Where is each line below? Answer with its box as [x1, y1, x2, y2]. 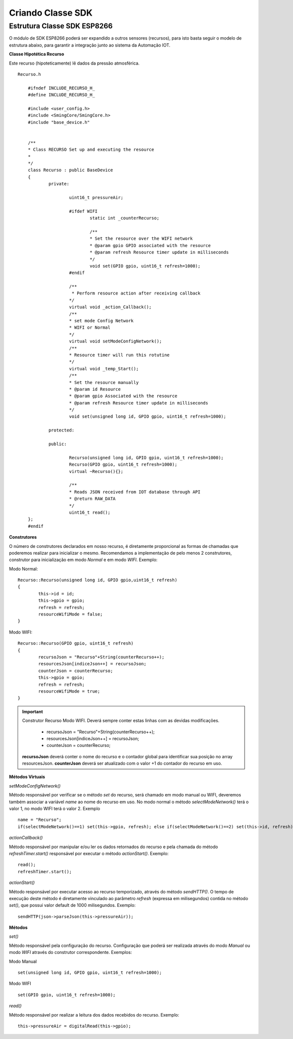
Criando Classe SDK [9, 7, 93, 18]
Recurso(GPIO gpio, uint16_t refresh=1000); [69, 462, 178, 467]
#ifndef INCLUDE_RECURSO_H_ [27, 85, 95, 90]
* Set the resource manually [69, 380, 139, 385]
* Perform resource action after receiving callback [71, 291, 201, 296]
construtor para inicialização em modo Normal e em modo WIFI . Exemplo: [9, 557, 158, 563]
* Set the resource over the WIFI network [89, 236, 193, 242]
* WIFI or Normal [69, 325, 111, 330]
